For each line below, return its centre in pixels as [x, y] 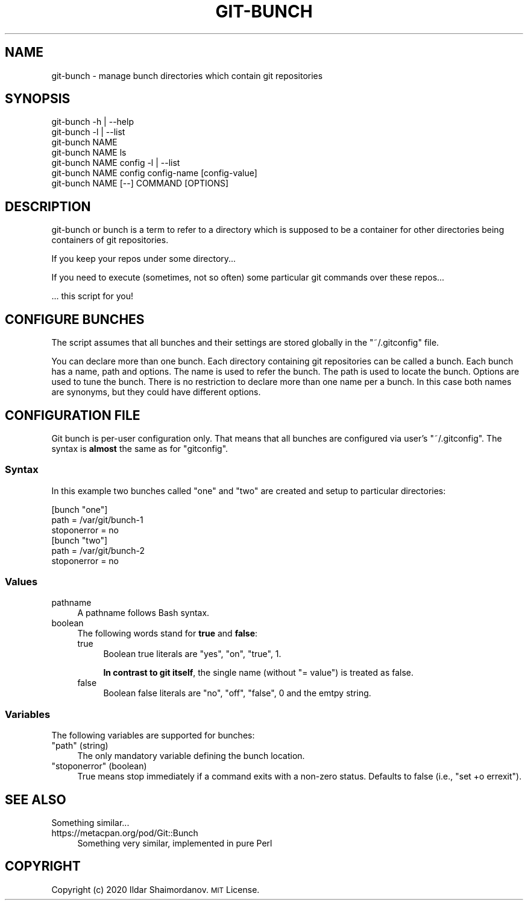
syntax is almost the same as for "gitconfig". [140, 448]
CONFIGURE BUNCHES [75, 319]
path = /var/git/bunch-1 [97, 519]
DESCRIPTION [48, 206]
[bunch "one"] [80, 509]
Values [21, 582]
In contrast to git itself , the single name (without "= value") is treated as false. [259, 673]
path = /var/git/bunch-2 [98, 550]
